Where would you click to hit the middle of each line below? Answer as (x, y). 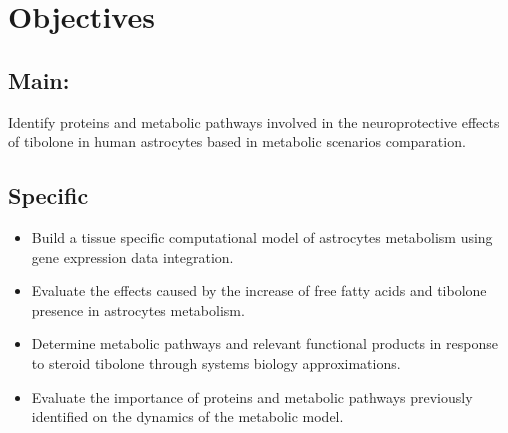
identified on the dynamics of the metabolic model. (187, 416)
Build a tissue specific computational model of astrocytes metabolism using (262, 236)
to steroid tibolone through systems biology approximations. (216, 362)
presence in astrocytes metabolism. (138, 309)
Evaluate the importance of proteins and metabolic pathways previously (252, 396)
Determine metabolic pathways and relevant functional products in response (264, 343)
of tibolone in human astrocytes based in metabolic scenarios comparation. (237, 141)
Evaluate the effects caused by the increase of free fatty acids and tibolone (259, 290)
